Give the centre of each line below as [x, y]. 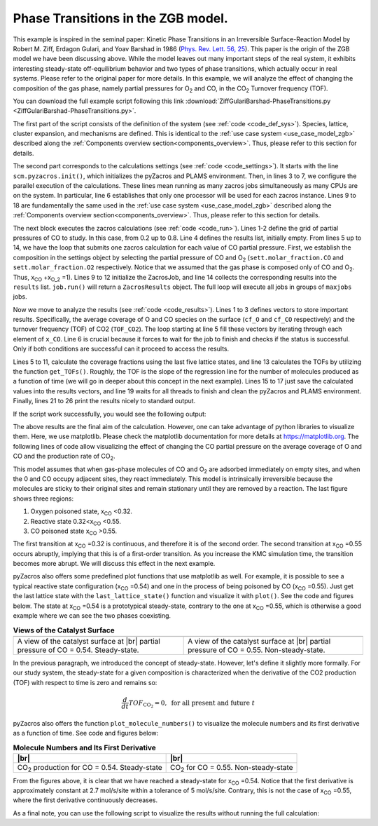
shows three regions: [43, 499]
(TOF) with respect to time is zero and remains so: [85, 682]
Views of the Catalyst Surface [64, 630]
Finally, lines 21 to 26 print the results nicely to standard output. [104, 401]
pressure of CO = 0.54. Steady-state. [78, 650]
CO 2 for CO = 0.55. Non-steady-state [232, 768]
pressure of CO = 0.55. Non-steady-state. [257, 650]
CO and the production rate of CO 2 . [64, 457]
